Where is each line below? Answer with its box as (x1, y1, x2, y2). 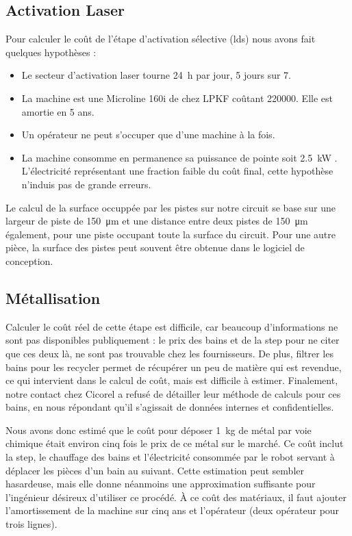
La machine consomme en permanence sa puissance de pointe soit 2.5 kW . (21, 150, 338, 164)
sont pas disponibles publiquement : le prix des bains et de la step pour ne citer (5, 333, 340, 347)
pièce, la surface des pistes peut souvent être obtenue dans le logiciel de (5, 240, 305, 255)
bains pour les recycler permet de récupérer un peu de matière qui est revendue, (5, 359, 342, 374)
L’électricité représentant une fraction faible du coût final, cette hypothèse (21, 164, 334, 178)
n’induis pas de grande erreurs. (21, 177, 151, 191)
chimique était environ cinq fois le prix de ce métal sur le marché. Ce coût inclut (5, 436, 344, 450)
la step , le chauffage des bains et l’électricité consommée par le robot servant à (5, 450, 335, 464)
